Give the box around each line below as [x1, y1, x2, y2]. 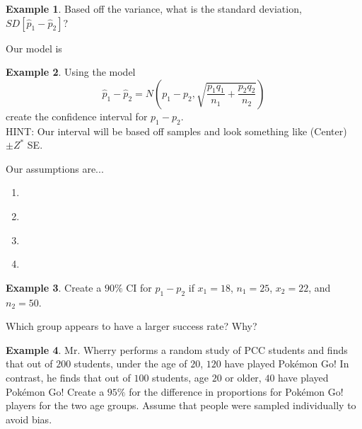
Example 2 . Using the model [6, 64, 136, 79]
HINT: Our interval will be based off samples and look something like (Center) [6, 123, 347, 138]
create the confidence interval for [6, 108, 148, 123]
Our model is [6, 40, 62, 55]
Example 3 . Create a [6, 280, 102, 294]
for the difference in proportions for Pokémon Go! [129, 384, 344, 399]
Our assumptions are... [6, 161, 104, 176]
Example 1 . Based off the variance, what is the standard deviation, [6, 1, 302, 16]
